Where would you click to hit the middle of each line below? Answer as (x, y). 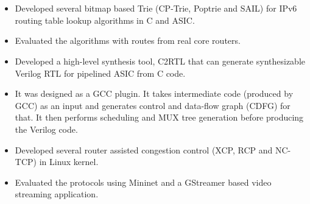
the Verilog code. (46, 129)
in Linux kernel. (69, 162)
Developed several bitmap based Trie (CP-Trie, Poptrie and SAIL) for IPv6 (156, 8)
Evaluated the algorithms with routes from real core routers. (128, 40)
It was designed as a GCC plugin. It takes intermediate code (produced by (154, 93)
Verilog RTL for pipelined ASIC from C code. (100, 73)
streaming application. (57, 194)
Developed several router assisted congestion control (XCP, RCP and (144, 149)
